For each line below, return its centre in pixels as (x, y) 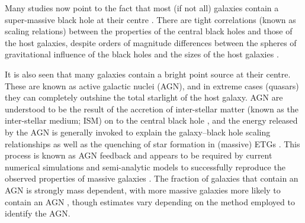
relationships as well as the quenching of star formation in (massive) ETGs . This (152, 143)
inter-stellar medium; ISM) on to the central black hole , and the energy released (151, 120)
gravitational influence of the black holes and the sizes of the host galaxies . (142, 54)
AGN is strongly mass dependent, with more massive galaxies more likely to (143, 190)
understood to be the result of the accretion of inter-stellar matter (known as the (152, 109)
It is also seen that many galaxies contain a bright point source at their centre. (148, 74)
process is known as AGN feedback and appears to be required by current (139, 155)
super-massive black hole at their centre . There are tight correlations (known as (150, 19)
